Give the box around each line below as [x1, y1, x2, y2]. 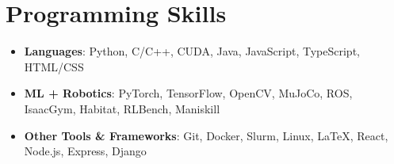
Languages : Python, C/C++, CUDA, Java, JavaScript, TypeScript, [24, 43, 360, 59]
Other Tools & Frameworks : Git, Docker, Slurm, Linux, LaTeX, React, [24, 127, 388, 143]
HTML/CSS [24, 58, 84, 74]
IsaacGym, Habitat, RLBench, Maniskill [24, 100, 220, 116]
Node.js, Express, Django [24, 143, 147, 159]
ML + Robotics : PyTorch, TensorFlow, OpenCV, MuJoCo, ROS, [24, 85, 353, 101]
